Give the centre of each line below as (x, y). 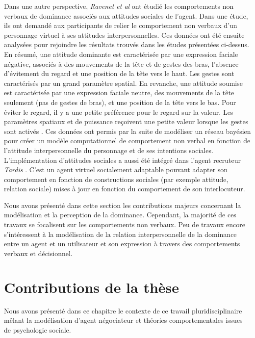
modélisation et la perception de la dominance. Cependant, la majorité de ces (120, 215)
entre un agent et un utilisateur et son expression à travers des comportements (122, 244)
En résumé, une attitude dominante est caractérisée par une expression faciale (121, 54)
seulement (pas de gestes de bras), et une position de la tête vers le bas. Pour (120, 102)
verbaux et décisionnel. (38, 253)
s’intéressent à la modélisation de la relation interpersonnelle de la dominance (120, 234)
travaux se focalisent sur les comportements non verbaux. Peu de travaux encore (125, 224)
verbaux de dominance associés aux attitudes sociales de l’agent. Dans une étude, (126, 15)
